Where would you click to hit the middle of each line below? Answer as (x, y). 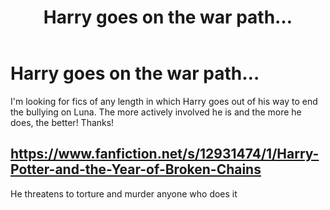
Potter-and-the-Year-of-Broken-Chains (136, 169)
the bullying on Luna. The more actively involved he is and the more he (156, 112)
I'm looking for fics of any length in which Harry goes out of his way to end (164, 101)
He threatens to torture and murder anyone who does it (124, 193)
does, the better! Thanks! (62, 122)
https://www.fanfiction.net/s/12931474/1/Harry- (165, 154)
